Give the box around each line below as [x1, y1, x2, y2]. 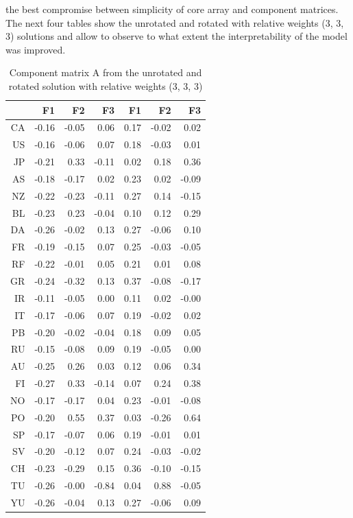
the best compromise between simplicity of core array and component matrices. [5, 2, 339, 16]
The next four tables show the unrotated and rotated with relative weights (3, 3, [5, 15, 344, 30]
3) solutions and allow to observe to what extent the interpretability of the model [5, 29, 348, 43]
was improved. [5, 42, 66, 56]
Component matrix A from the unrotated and [9, 65, 202, 80]
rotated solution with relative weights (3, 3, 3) [8, 78, 203, 93]
